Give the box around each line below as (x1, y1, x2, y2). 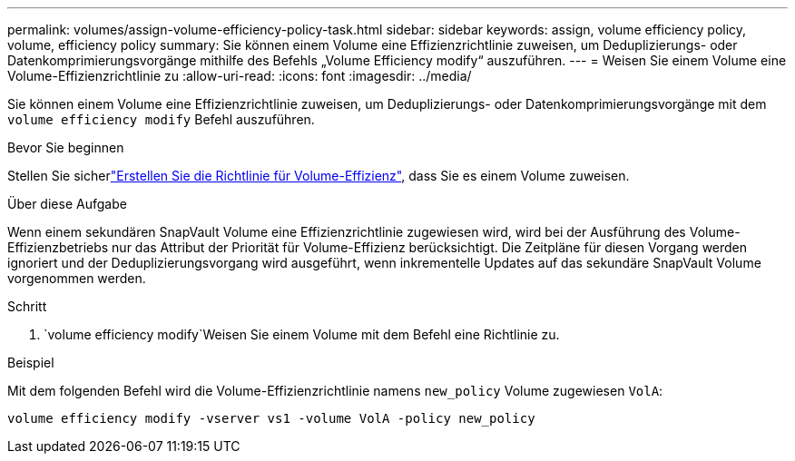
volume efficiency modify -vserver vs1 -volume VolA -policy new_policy (7, 411, 535, 426)
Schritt (7, 299, 47, 314)
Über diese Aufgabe (7, 196, 127, 211)
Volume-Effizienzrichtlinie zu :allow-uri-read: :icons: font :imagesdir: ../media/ (7, 68, 472, 83)
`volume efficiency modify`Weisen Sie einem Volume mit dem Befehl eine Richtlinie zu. (44, 327, 560, 342)
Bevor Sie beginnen (7, 140, 124, 155)
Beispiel (7, 355, 54, 370)
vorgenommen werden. (7, 270, 146, 286)
